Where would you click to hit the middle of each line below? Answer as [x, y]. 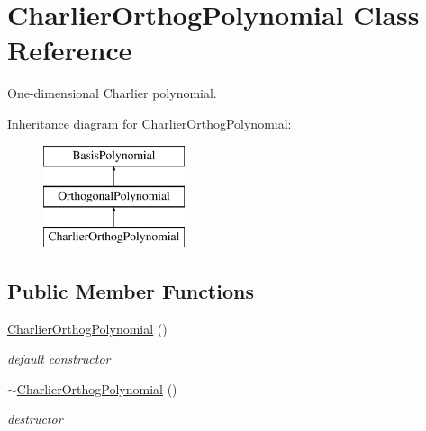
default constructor [59, 359]
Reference [70, 50]
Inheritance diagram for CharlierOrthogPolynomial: [150, 123]
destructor [35, 419]
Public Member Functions [131, 290]
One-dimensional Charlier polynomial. [112, 93]
